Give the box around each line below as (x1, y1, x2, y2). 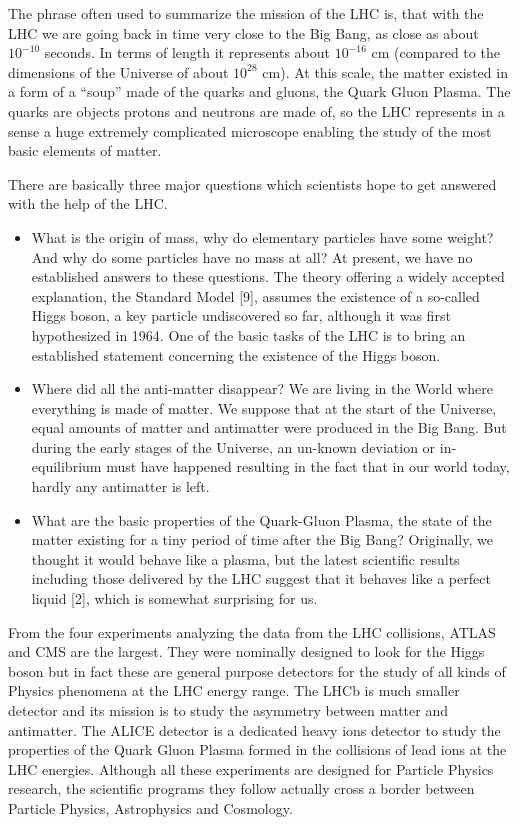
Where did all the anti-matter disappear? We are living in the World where (31, 378, 493, 399)
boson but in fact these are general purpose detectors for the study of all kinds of (8, 660, 506, 681)
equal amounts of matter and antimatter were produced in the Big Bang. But (31, 417, 507, 438)
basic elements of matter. (8, 140, 162, 161)
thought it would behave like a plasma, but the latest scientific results (31, 548, 460, 569)
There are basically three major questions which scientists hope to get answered (8, 173, 497, 194)
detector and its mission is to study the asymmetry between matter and (8, 700, 448, 720)
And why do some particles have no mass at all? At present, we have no (31, 246, 473, 267)
